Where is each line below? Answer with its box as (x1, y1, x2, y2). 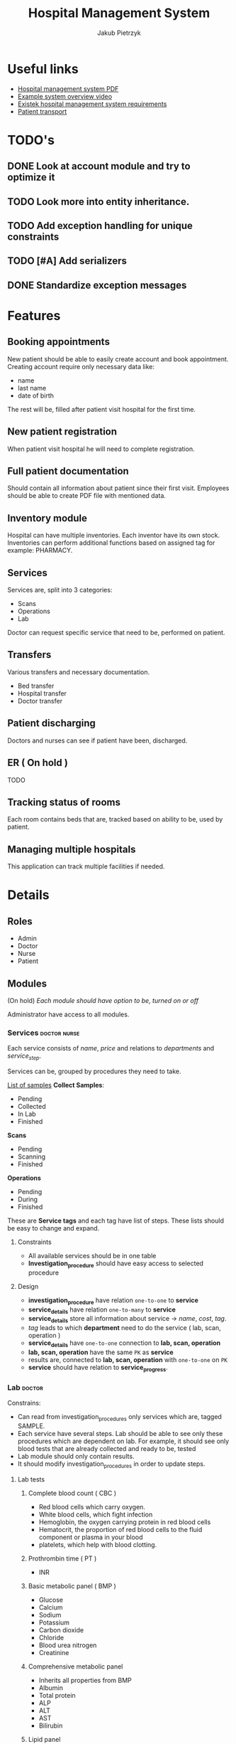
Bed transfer (17, 681, 55, 690)
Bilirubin (38, 1721, 63, 1730)
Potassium (38, 1618, 69, 1627)
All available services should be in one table (28, 1252, 157, 1260)
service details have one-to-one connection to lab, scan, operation (28, 1339, 221, 1349)
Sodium (38, 1610, 62, 1619)
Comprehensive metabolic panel (28, 1662, 123, 1671)
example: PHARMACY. (7, 546, 73, 555)
